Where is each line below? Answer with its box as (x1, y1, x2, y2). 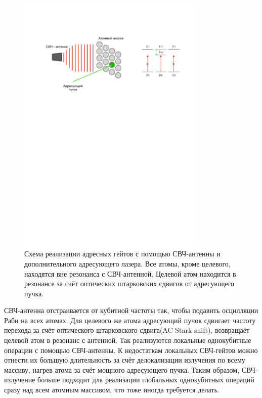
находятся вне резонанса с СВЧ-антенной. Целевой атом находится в (24, 268, 236, 279)
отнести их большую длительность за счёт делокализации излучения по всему (4, 355, 245, 365)
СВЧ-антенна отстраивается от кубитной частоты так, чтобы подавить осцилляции (4, 305, 258, 316)
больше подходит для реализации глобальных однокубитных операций (37, 374, 254, 385)
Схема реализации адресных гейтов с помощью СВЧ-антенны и (24, 248, 221, 259)
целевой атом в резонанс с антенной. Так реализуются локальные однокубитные (4, 335, 251, 345)
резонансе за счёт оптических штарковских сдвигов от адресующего (24, 278, 235, 289)
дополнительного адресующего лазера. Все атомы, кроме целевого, (24, 258, 231, 269)
